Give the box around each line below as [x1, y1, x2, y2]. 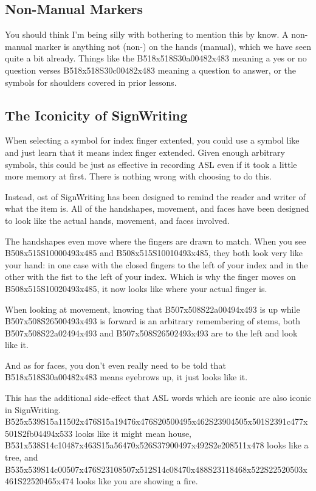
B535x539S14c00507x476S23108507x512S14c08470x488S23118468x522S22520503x [5, 462, 307, 475]
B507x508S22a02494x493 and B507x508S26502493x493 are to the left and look [5, 326, 298, 339]
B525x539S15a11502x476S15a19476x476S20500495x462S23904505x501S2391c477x [5, 415, 308, 428]
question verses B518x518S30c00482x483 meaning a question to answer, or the [5, 63, 296, 76]
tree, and [5, 451, 38, 464]
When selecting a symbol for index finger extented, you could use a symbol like [5, 134, 300, 147]
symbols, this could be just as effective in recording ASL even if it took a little [5, 158, 297, 170]
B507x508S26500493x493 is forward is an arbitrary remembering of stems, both [5, 315, 301, 327]
